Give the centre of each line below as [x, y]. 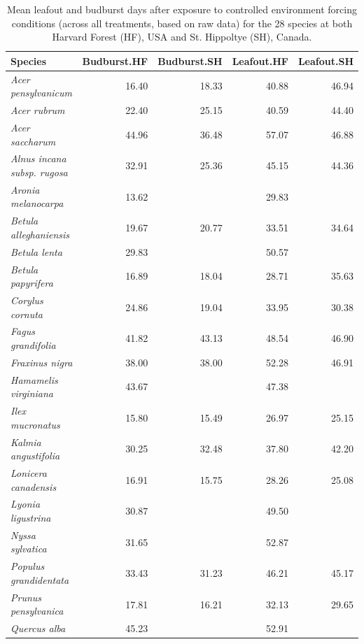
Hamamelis [34, 379]
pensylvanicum [42, 93]
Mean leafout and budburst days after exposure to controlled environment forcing [182, 9]
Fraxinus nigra [42, 362]
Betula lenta [36, 251]
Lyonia [26, 504]
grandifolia [33, 344]
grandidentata [40, 579]
